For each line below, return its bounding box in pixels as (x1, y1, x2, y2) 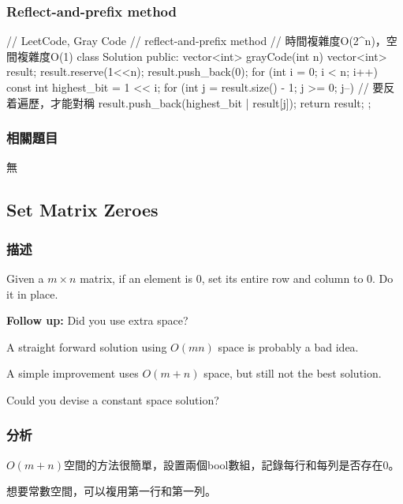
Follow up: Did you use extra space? (6, 312, 188, 329)
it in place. (6, 285, 58, 302)
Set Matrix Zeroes (6, 197, 159, 222)
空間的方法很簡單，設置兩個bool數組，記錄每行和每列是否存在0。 (63, 456, 400, 472)
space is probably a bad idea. (218, 338, 359, 355)
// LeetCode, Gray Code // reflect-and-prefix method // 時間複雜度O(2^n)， (6, 32, 386, 49)
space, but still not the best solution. (203, 365, 382, 382)
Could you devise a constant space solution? (6, 391, 219, 408)
